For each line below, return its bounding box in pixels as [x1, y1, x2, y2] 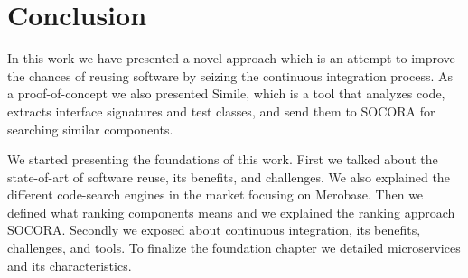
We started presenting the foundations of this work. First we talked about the [7, 150, 438, 169]
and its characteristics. [7, 255, 132, 274]
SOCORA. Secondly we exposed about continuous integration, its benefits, [7, 220, 421, 239]
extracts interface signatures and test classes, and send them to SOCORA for [7, 101, 435, 120]
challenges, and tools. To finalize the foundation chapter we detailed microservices [7, 238, 461, 257]
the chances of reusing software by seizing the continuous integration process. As [7, 66, 454, 85]
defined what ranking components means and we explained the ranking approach [7, 202, 455, 221]
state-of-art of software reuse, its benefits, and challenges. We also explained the [7, 167, 450, 186]
